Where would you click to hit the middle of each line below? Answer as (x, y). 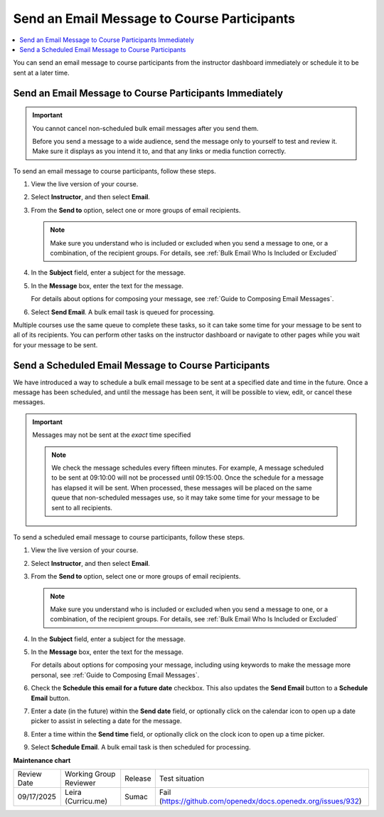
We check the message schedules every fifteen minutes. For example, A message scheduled (188, 468)
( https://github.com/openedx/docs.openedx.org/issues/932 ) (260, 801)
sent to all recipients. (82, 507)
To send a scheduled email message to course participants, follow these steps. (129, 537)
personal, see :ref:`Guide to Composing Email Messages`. (115, 675)
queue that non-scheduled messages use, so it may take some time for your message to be (186, 497)
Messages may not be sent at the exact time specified (112, 435)
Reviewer (80, 783)
